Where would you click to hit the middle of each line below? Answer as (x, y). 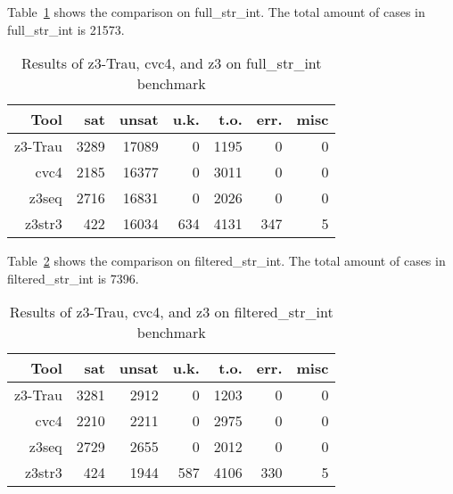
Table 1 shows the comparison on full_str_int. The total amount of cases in (216, 12)
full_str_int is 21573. (66, 29)
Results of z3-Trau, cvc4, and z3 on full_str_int (171, 63)
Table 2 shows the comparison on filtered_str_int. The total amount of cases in (226, 261)
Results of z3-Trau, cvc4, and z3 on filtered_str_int (171, 312)
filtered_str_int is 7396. (73, 278)
